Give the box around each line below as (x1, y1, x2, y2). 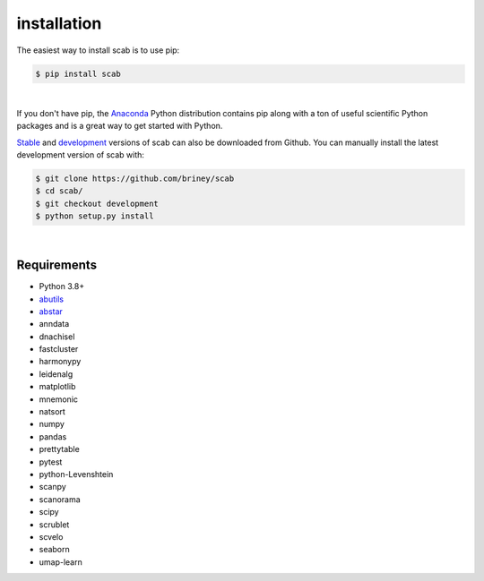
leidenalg (39, 368, 73, 380)
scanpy (39, 482, 66, 492)
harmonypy (39, 356, 82, 367)
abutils (39, 294, 65, 304)
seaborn (39, 544, 71, 555)
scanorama (39, 493, 81, 505)
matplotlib (39, 381, 76, 392)
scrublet (39, 519, 70, 530)
